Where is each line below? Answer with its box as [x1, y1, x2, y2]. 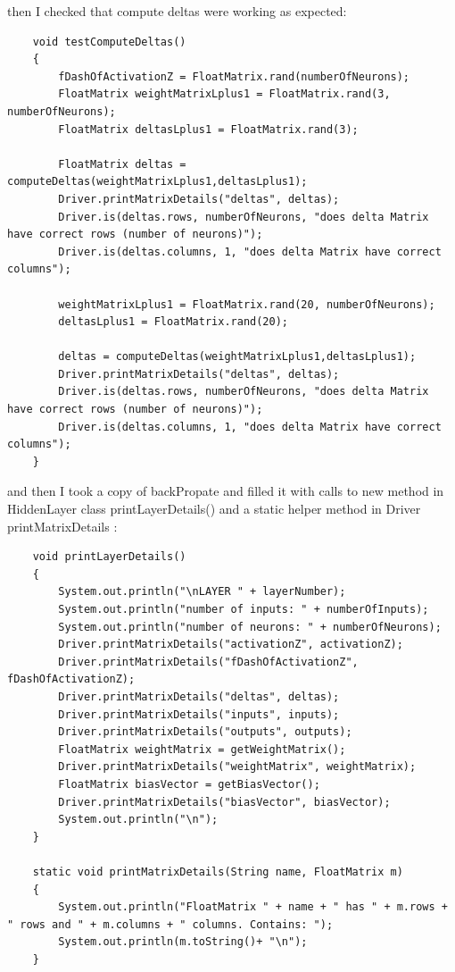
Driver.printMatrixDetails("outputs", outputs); [58, 725, 352, 739]
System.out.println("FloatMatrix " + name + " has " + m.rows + [58, 901, 448, 914]
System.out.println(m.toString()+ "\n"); [58, 935, 308, 949]
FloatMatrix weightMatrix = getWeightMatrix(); [58, 742, 346, 756]
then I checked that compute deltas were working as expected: [7, 2, 347, 20]
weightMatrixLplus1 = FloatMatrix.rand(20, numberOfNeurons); [58, 297, 435, 311]
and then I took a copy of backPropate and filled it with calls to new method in [7, 482, 444, 500]
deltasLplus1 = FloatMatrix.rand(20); [58, 315, 288, 329]
